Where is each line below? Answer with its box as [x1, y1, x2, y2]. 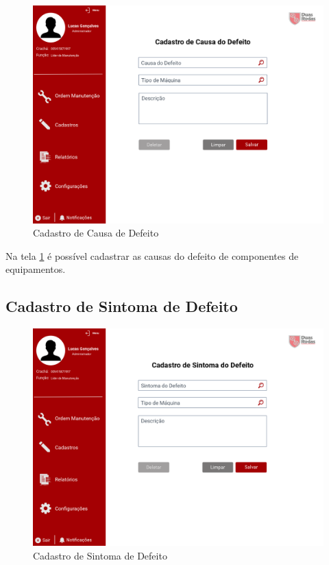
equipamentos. [5, 262, 66, 276]
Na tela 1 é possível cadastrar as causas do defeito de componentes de [5, 248, 299, 263]
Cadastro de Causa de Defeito [33, 226, 159, 240]
